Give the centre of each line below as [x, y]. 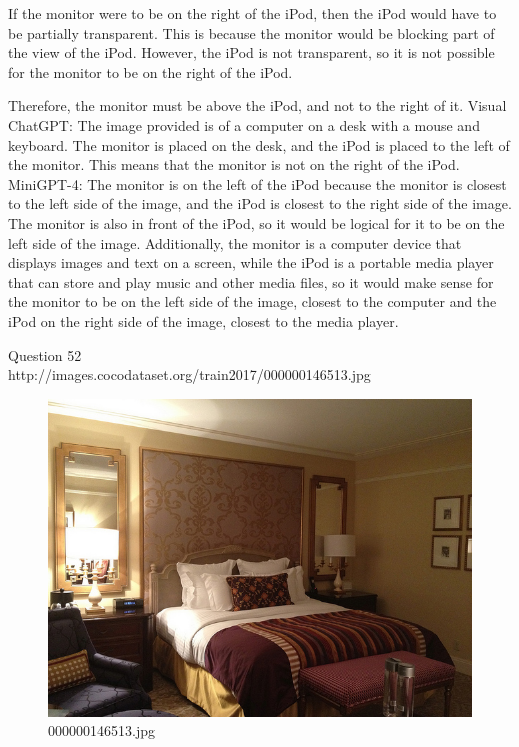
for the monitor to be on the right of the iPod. [150, 71]
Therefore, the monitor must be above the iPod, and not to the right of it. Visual [257, 105]
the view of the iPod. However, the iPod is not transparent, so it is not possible [251, 52]
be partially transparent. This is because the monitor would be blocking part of [251, 32]
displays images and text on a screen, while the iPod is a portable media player [251, 262]
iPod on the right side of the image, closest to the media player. [203, 320]
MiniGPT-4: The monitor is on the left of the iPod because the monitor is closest [257, 183]
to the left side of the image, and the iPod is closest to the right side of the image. [260, 203]
